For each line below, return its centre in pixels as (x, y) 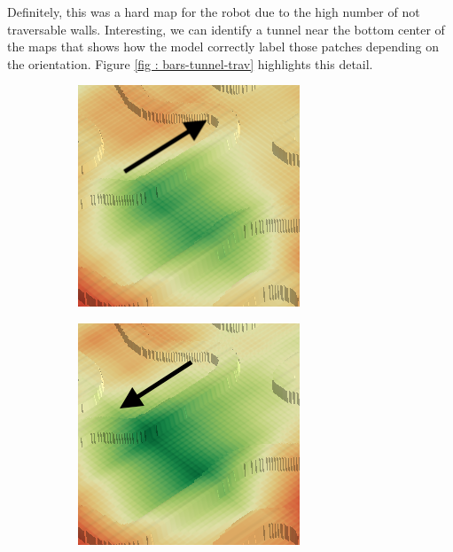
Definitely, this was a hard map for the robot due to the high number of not (214, 12)
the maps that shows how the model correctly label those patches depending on (223, 47)
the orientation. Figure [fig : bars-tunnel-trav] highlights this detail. (190, 63)
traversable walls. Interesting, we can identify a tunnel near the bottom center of (226, 29)
